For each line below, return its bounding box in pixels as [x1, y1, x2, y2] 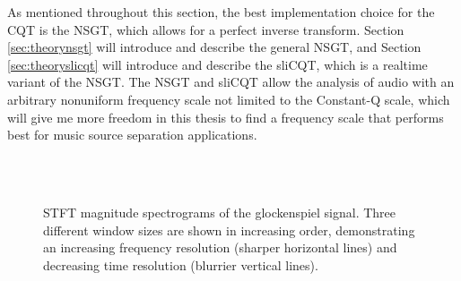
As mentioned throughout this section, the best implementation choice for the [7, 3, 435, 21]
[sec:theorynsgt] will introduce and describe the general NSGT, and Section [7, 38, 422, 56]
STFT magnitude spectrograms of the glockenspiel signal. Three [43, 202, 396, 221]
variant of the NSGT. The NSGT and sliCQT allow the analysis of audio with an [7, 72, 455, 91]
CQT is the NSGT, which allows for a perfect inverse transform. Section [7, 20, 404, 38]
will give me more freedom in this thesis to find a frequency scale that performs [7, 107, 444, 126]
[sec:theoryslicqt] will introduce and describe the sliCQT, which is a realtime [7, 55, 428, 73]
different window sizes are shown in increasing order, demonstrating [43, 220, 415, 239]
